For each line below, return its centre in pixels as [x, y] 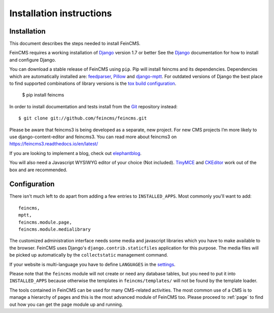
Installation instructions [61, 13]
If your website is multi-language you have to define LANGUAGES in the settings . [92, 264]
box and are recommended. [38, 170]
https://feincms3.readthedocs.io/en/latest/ [54, 144]
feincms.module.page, [45, 222]
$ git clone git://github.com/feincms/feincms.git [83, 118]
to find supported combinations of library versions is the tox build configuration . [93, 83]
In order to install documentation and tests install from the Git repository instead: [93, 106]
